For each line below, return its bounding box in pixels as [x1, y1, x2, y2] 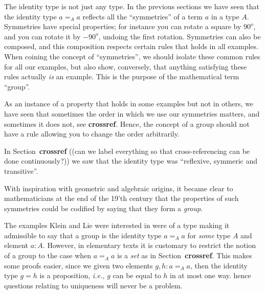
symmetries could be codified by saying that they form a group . [4, 202, 203, 213]
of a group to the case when [4, 250, 92, 261]
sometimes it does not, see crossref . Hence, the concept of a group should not [4, 118, 250, 129]
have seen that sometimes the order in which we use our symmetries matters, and [4, 108, 260, 119]
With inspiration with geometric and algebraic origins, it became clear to [4, 183, 233, 193]
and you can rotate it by [4, 31, 81, 41]
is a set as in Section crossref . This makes [117, 250, 252, 261]
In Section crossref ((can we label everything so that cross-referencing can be [4, 145, 250, 156]
